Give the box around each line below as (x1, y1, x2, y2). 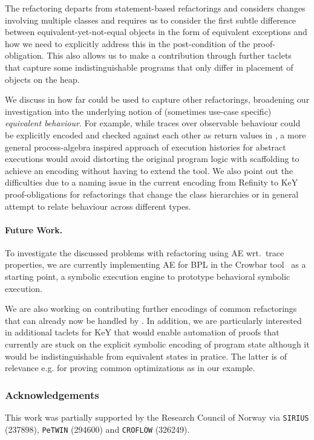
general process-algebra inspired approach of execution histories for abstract (5, 140, 286, 153)
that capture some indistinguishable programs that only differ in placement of (5, 60, 293, 73)
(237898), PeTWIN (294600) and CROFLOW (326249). (5, 422, 190, 435)
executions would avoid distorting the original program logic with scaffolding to (5, 152, 299, 165)
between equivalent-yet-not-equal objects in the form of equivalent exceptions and (5, 25, 307, 38)
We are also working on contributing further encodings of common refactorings (5, 302, 297, 315)
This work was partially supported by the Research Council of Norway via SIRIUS (5, 411, 309, 424)
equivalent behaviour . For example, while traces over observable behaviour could (5, 117, 301, 129)
